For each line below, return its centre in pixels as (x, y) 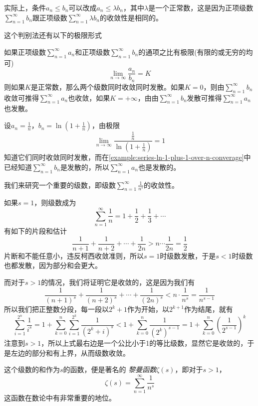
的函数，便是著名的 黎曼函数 (110, 369)
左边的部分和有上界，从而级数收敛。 (70, 352)
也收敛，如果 (89, 97)
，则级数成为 (55, 203)
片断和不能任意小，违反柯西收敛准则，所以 (74, 255)
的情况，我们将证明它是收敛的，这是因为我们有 (118, 282)
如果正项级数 (25, 52)
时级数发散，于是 (188, 255)
